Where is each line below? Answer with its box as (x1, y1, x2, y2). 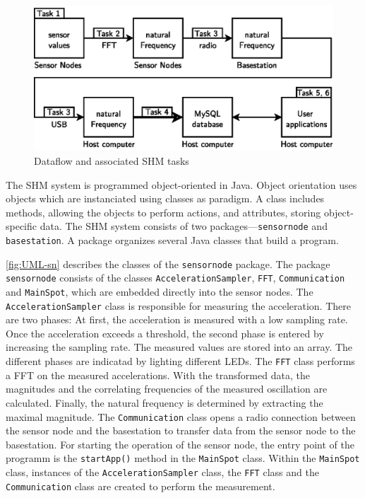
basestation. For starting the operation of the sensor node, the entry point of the (6, 436, 354, 451)
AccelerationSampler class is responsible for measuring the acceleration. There (6, 298, 351, 313)
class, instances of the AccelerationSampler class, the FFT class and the (6, 465, 319, 479)
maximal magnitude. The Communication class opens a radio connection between (6, 409, 356, 424)
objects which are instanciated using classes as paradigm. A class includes (6, 191, 325, 206)
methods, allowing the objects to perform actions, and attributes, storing (6, 204, 321, 219)
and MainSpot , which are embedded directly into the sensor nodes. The (6, 284, 313, 299)
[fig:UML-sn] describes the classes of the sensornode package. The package (6, 256, 330, 271)
